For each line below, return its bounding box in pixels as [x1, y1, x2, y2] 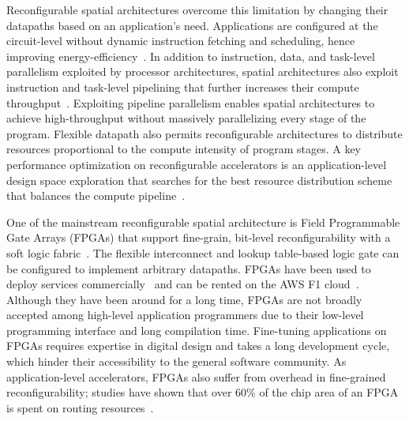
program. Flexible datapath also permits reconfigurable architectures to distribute [6, 125, 403, 141]
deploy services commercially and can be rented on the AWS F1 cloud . [6, 276, 359, 292]
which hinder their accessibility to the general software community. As [6, 353, 347, 370]
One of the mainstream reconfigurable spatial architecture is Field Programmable [6, 213, 400, 230]
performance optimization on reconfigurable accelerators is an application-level [6, 156, 387, 172]
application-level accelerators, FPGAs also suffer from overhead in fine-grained [6, 368, 386, 385]
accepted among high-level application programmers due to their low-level [6, 306, 364, 323]
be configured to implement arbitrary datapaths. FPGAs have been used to [6, 260, 371, 276]
